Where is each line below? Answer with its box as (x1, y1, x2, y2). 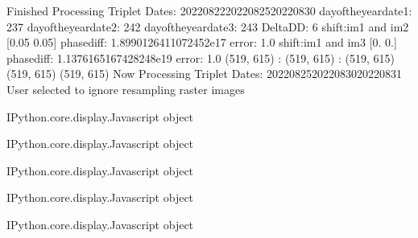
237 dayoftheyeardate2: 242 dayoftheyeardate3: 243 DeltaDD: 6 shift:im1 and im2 (6, 18, 409, 35)
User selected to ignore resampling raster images (6, 80, 245, 97)
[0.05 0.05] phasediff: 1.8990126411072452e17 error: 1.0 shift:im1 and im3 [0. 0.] (6, 34, 397, 51)
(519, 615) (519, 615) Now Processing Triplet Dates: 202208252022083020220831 (6, 65, 403, 82)
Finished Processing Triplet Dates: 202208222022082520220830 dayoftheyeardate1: (6, 2, 412, 18)
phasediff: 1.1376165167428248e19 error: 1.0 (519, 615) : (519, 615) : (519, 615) (6, 49, 395, 66)
